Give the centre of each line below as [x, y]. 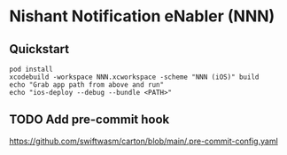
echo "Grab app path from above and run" [87, 85]
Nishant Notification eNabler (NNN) [142, 16]
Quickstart [39, 49]
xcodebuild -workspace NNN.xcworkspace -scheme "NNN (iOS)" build [134, 77]
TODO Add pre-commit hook [89, 120]
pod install [31, 69]
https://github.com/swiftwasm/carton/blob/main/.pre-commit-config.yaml [144, 141]
